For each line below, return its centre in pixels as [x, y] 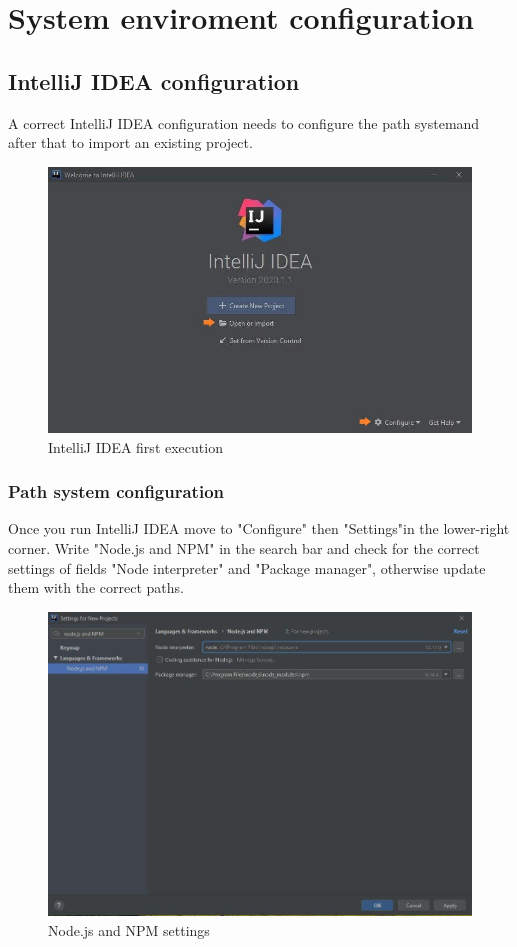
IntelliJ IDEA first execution [135, 446]
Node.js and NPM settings [129, 929]
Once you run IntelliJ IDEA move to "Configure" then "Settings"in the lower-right [259, 528]
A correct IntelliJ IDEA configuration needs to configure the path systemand [244, 122]
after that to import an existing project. [130, 142]
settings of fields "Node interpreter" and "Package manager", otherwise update [247, 567]
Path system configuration [116, 491]
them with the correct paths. [96, 587]
